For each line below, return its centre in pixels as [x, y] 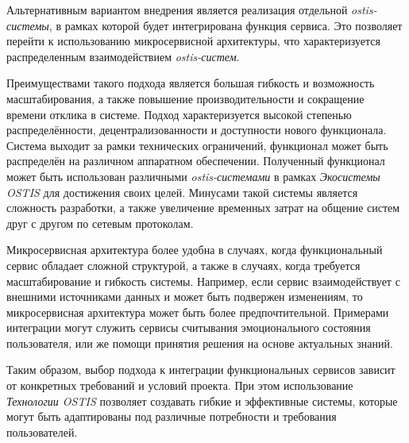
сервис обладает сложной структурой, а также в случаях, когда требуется [183, 265]
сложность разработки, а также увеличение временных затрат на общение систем [203, 208]
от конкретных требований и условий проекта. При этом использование [180, 385]
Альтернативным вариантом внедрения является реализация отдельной [177, 10]
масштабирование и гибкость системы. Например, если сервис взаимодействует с [203, 281]
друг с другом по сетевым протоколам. [100, 223]
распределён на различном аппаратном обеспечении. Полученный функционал [196, 161]
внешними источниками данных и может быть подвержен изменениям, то [185, 297]
